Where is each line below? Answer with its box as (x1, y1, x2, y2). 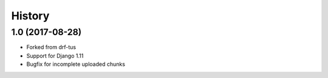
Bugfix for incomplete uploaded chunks (26, 60, 126, 68)
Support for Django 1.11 (26, 52, 84, 59)
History (11, 9, 50, 22)
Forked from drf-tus (26, 44, 76, 51)
